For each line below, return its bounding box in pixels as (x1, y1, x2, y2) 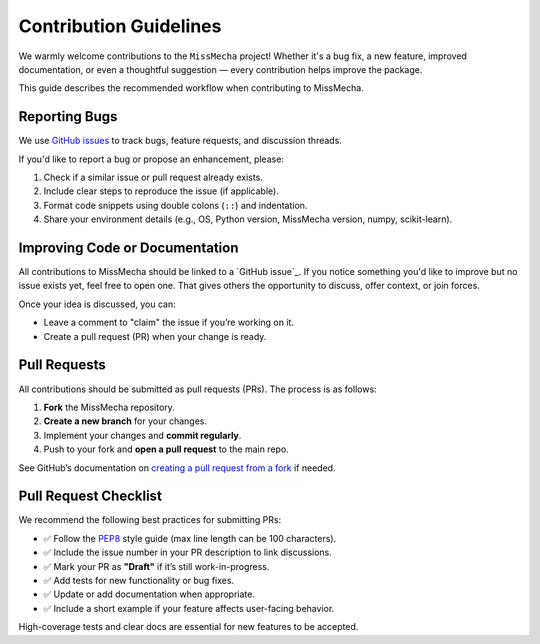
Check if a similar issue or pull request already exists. (43, 171, 264, 184)
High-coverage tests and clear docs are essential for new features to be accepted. (18, 621, 359, 633)
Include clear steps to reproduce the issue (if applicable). (43, 185, 279, 197)
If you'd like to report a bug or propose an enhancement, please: (18, 153, 285, 165)
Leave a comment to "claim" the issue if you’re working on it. (43, 316, 295, 329)
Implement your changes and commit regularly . (43, 429, 242, 441)
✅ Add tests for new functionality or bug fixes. (43, 574, 235, 586)
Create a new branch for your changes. (43, 415, 207, 427)
